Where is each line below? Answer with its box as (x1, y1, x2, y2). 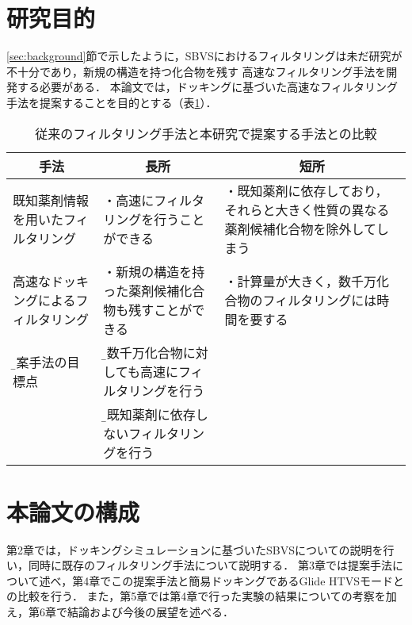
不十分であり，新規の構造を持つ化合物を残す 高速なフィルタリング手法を (6, 63, 387, 79)
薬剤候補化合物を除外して (224, 219, 377, 238)
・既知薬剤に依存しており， (224, 181, 388, 200)
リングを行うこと (103, 209, 205, 228)
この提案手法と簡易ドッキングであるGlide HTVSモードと (111, 572, 404, 589)
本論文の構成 (6, 495, 140, 527)
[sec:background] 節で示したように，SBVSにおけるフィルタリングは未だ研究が (6, 48, 402, 64)
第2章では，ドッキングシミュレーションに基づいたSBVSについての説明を (6, 541, 383, 558)
